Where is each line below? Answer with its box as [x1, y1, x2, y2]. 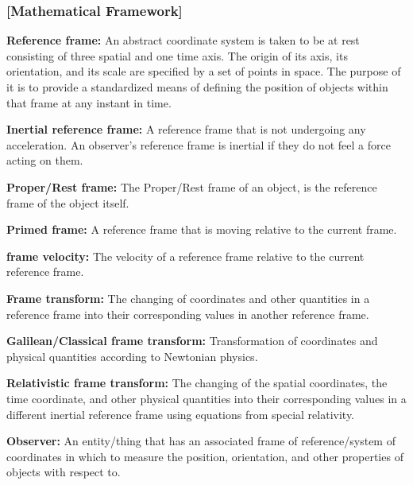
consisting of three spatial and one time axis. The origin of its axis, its [6, 47, 348, 64]
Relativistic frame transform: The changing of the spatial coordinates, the [6, 374, 388, 391]
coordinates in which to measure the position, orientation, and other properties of [6, 448, 403, 464]
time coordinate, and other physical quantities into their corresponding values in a [6, 390, 407, 406]
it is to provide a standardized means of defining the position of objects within [6, 79, 388, 95]
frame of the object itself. [6, 194, 129, 211]
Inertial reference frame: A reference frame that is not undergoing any [6, 121, 366, 138]
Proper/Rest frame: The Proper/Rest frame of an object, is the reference [6, 178, 377, 195]
